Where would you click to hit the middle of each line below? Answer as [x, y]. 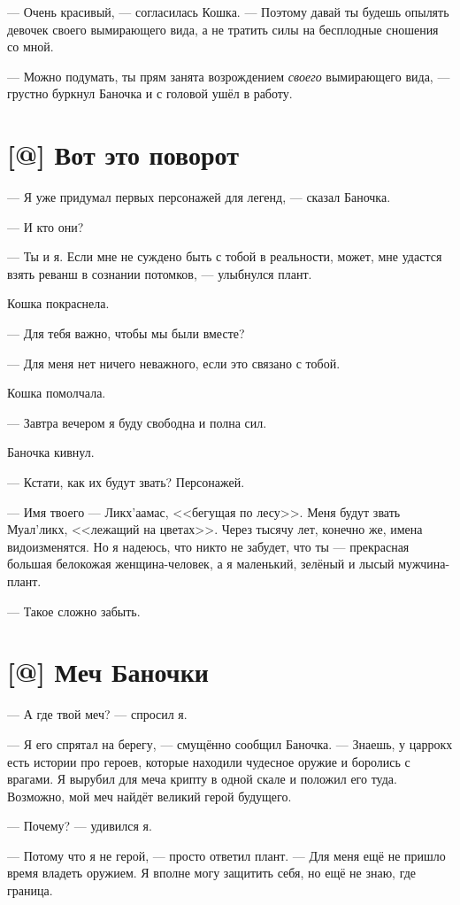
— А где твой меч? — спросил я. [97, 714]
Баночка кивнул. [51, 452]
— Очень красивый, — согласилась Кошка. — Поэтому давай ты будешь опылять [228, 12]
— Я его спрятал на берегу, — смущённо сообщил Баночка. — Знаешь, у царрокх [230, 743]
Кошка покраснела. [58, 303]
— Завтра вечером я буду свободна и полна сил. [137, 422]
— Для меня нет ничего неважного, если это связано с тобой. [174, 363]
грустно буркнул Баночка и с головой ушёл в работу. [150, 93]
